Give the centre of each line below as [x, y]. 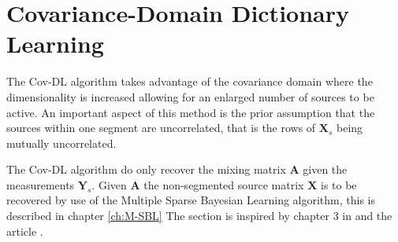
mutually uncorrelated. [61, 143]
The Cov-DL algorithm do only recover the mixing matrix [146, 169]
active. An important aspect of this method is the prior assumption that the [191, 112]
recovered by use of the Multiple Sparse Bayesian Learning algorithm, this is [191, 200]
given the [325, 169]
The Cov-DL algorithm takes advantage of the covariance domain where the [190, 81]
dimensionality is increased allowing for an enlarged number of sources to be [190, 96]
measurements [41, 184]
